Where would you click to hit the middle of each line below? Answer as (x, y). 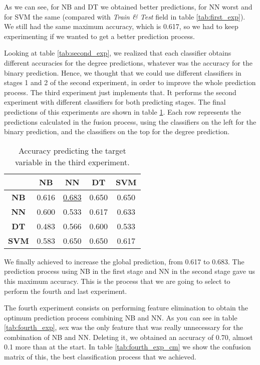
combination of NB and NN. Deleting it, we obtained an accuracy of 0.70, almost (128, 337)
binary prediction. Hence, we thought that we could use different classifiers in (123, 72)
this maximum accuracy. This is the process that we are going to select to (117, 281)
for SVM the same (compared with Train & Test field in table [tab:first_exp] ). (125, 16)
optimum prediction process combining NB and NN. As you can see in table (121, 317)
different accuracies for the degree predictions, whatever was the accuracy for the (128, 62)
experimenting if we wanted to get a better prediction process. (100, 36)
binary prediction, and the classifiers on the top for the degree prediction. (117, 131)
